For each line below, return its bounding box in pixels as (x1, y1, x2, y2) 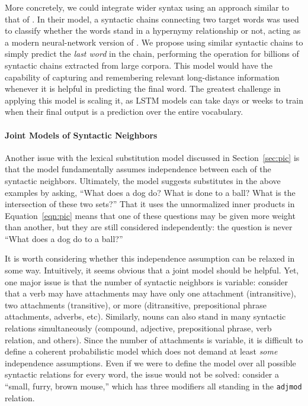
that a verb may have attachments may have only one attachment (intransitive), (5, 287, 296, 299)
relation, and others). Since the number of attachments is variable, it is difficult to (5, 333, 303, 346)
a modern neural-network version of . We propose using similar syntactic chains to (5, 36, 303, 48)
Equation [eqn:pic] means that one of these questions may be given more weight (5, 209, 296, 221)
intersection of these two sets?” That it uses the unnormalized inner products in (5, 198, 295, 210)
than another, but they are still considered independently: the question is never (5, 221, 293, 233)
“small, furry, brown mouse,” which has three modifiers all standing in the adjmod (5, 380, 302, 392)
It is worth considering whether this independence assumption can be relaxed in (5, 252, 295, 265)
